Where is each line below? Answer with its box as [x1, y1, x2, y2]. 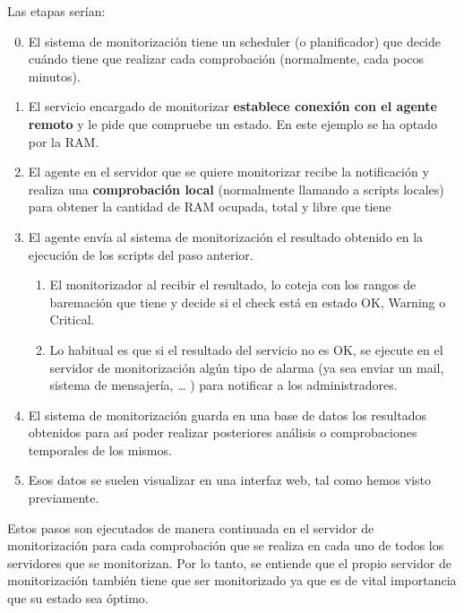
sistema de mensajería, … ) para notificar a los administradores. [49, 376, 398, 394]
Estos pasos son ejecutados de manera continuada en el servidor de [7, 518, 374, 537]
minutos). [28, 66, 81, 85]
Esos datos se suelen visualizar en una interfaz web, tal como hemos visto [28, 471, 432, 489]
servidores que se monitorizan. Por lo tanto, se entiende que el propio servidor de [7, 553, 451, 572]
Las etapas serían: [7, 2, 106, 20]
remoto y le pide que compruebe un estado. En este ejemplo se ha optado [28, 114, 438, 133]
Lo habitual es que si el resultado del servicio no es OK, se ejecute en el [49, 340, 443, 358]
